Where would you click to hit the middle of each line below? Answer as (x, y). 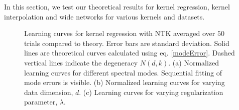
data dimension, (49, 92)
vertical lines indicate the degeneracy (81, 62)
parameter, (41, 102)
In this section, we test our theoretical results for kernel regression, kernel (117, 6)
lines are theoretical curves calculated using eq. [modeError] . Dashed (130, 53)
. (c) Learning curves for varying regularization (151, 92)
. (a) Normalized (194, 62)
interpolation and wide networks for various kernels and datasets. (104, 16)
